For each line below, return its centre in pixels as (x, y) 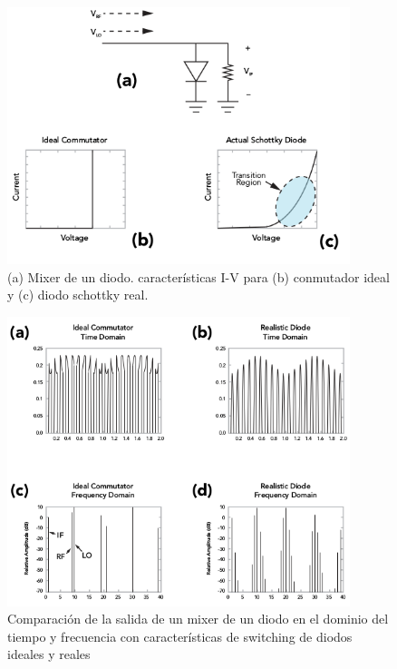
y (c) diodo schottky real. (78, 295)
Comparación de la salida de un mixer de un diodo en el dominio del (198, 619)
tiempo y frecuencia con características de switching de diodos (180, 636)
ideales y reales (49, 654)
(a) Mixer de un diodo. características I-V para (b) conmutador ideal (198, 276)
